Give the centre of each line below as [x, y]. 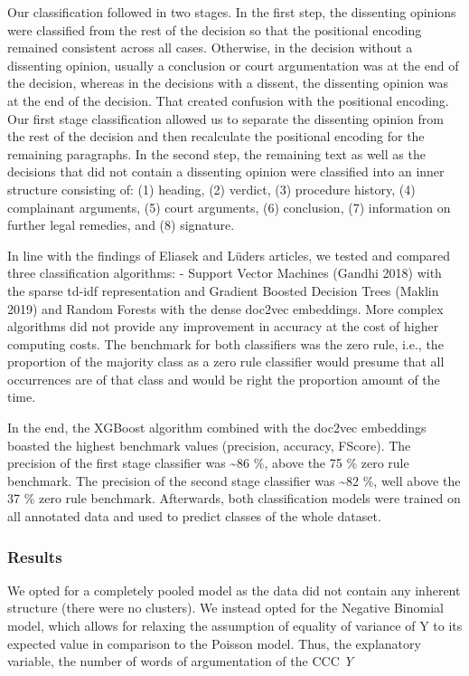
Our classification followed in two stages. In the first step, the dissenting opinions [232, 12]
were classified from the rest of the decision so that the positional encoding [215, 29]
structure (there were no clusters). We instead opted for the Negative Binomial [225, 608]
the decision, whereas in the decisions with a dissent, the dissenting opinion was [228, 83]
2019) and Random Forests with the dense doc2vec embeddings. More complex [225, 308]
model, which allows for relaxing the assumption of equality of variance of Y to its [235, 626]
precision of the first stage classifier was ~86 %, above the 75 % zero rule [208, 463]
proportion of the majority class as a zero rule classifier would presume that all [226, 362]
